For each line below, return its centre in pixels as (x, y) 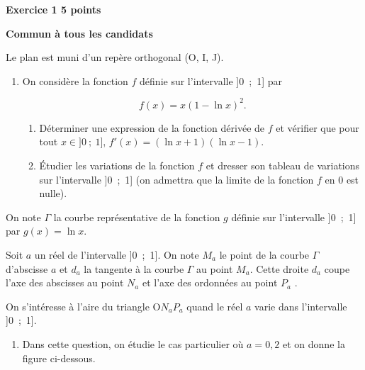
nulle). (53, 193)
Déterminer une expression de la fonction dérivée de (152, 127)
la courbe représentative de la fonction (137, 217)
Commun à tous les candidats (79, 33)
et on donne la (314, 344)
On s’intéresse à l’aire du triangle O (83, 306)
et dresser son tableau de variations (283, 166)
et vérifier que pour (318, 127)
